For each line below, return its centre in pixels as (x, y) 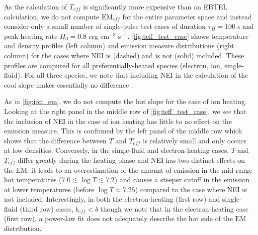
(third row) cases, (46, 208)
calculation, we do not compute (52, 16)
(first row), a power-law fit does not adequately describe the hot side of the (119, 218)
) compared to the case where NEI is (191, 189)
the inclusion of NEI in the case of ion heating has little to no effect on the (118, 121)
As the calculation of (36, 6)
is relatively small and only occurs (195, 140)
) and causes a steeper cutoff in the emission (182, 179)
